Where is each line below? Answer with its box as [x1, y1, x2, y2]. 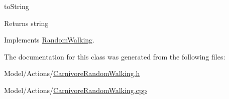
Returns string [4, 17, 49, 28]
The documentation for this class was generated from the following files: [4, 51, 225, 61]
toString [4, 1, 29, 11]
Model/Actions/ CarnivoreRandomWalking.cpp [4, 84, 147, 95]
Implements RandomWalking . [4, 34, 94, 45]
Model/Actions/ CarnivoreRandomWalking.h [4, 68, 140, 78]
